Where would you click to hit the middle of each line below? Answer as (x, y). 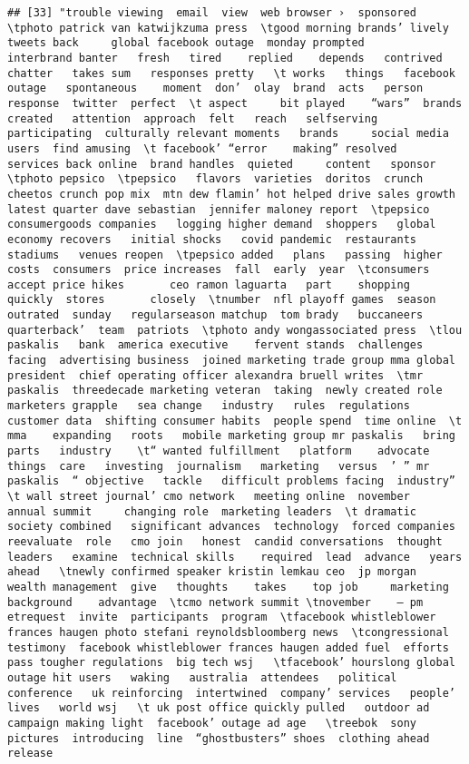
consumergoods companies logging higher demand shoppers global (222, 225)
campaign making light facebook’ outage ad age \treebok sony (212, 723)
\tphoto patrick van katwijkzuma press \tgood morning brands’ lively (228, 28)
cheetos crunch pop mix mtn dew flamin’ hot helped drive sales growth (231, 194)
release (30, 754)
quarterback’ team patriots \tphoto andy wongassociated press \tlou (235, 330)
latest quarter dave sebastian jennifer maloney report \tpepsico (219, 209)
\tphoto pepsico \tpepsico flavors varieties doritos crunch (215, 179)
